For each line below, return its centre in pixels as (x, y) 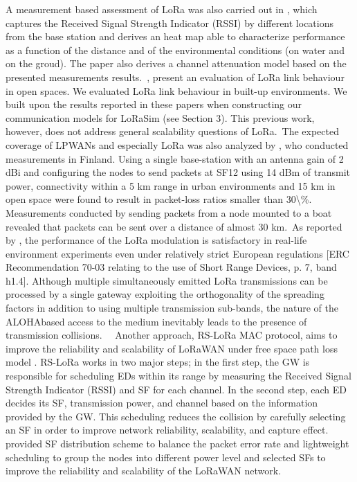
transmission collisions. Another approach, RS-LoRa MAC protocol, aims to (172, 335)
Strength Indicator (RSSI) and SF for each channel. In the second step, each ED (176, 389)
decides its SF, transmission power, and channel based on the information (162, 403)
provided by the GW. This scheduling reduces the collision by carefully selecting (176, 416)
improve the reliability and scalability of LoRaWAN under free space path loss (172, 348)
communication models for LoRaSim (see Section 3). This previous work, (160, 117)
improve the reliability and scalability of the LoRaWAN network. (144, 471)
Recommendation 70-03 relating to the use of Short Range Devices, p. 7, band (171, 267)
